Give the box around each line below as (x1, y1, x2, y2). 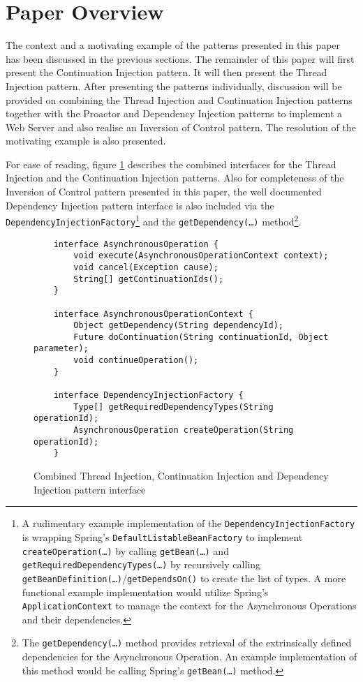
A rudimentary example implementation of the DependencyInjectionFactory (22, 516, 355, 531)
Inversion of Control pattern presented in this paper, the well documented (6, 184, 322, 199)
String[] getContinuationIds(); (73, 274, 224, 284)
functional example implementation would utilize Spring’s (22, 584, 269, 599)
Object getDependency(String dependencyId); (73, 320, 283, 331)
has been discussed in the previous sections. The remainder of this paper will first (6, 51, 355, 66)
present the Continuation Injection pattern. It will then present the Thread (6, 65, 327, 80)
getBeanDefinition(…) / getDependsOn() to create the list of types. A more (22, 570, 346, 585)
